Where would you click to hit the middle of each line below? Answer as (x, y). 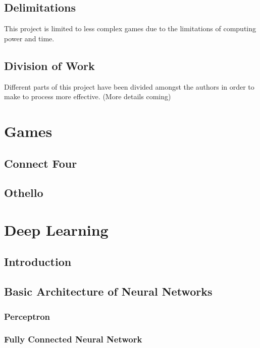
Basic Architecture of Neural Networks (108, 291)
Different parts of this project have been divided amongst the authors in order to (129, 86)
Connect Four (41, 163)
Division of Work (49, 65)
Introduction (38, 262)
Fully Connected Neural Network (73, 339)
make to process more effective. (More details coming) (88, 96)
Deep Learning (56, 229)
